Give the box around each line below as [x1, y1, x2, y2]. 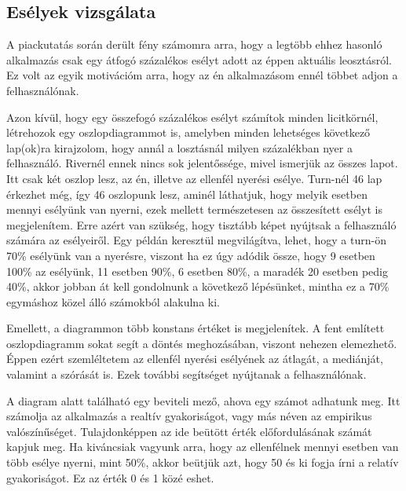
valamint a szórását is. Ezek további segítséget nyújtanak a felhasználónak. [6, 366, 367, 383]
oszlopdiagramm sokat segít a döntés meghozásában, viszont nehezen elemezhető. [6, 335, 397, 351]
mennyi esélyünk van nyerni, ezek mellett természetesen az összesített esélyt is [6, 201, 382, 218]
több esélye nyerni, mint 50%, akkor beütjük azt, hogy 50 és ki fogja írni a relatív [6, 454, 399, 471]
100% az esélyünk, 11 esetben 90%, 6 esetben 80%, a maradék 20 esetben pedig [6, 262, 388, 279]
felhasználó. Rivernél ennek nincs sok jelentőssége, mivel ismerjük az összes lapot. [6, 155, 398, 171]
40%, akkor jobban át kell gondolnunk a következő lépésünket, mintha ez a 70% [6, 278, 390, 295]
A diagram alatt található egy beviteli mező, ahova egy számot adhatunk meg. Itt [6, 392, 401, 409]
